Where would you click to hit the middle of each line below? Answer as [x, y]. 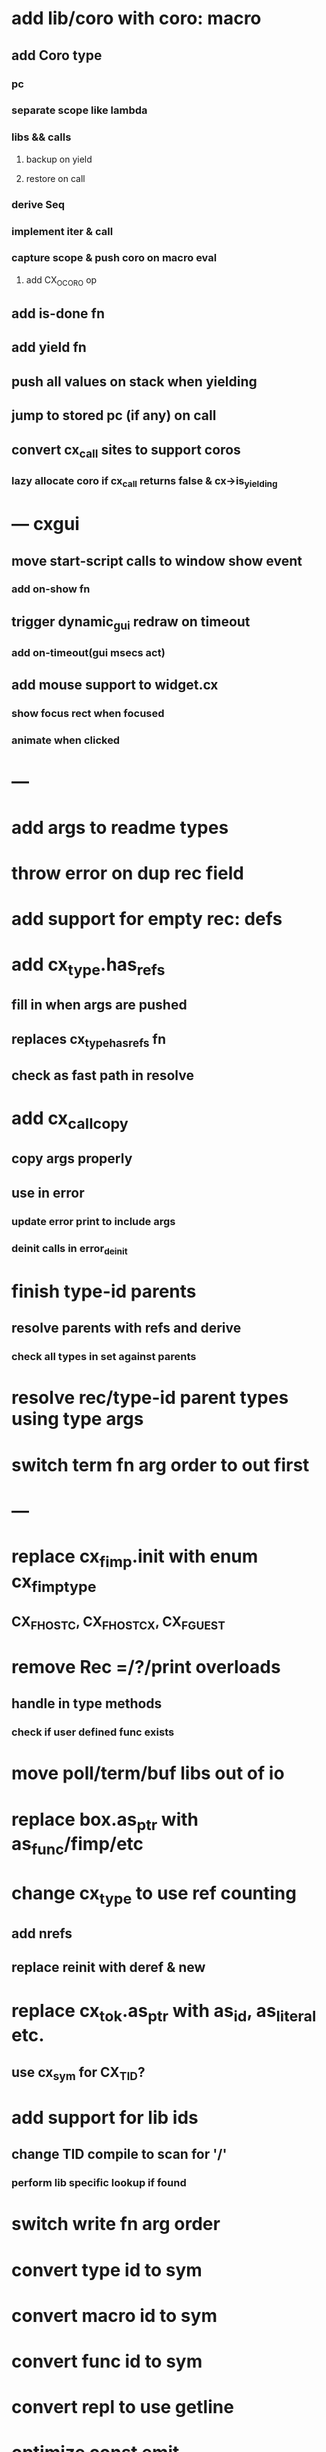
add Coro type [57, 55]
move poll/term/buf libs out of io [148, 1773]
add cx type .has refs [88, 966]
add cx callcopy [70, 1120]
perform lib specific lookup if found [99, 2183]
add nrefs [42, 1933]
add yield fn [49, 347]
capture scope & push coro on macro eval [114, 258]
